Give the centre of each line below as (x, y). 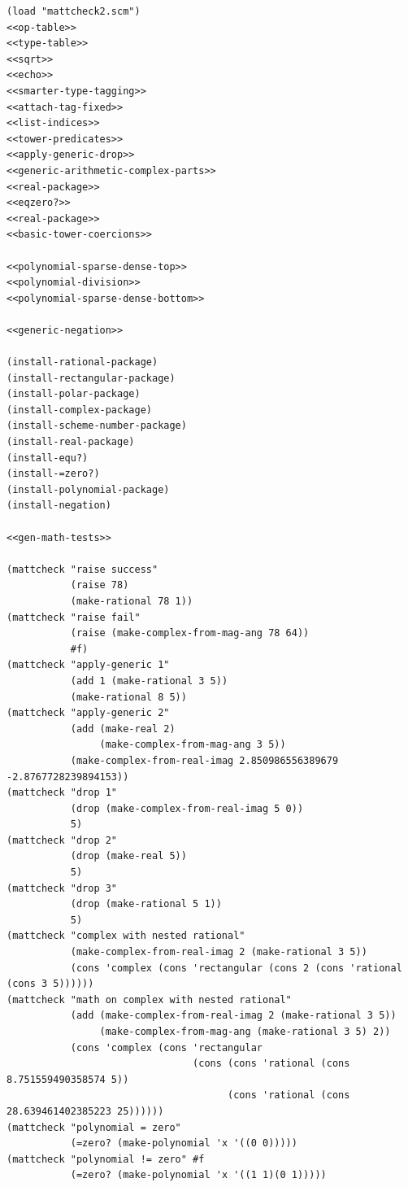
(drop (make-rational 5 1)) (146, 904)
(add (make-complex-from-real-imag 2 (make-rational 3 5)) (233, 1016)
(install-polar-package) (74, 394)
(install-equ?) (48, 458)
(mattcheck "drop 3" (62, 888)
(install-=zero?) (53, 474)
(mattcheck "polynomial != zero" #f (106, 1159)
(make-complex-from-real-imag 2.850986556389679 (204, 760)
